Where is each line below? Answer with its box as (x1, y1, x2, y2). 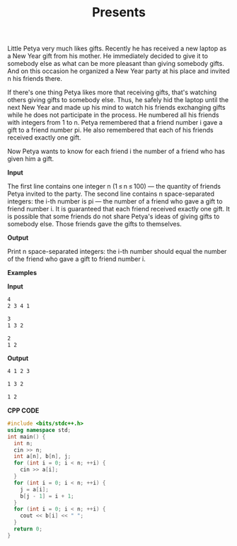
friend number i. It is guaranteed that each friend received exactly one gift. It (7, 205, 230, 213)
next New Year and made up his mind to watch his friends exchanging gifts (7, 104, 226, 112)
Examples (7, 269, 37, 277)
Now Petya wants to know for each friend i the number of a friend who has (7, 147, 225, 156)
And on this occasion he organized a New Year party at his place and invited (7, 67, 230, 75)
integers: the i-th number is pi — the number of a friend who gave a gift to (7, 197, 223, 206)
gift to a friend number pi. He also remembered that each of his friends (7, 126, 214, 135)
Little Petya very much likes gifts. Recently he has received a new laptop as (7, 44, 227, 53)
